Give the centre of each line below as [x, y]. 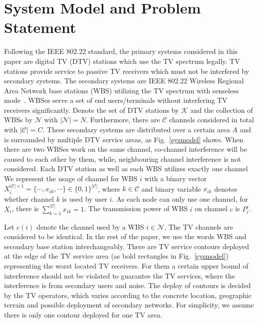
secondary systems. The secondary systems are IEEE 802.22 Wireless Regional [124, 81]
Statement [40, 27]
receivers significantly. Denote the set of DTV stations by [92, 110]
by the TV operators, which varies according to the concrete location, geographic [128, 295]
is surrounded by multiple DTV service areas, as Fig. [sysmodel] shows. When [124, 139]
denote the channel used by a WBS [90, 226]
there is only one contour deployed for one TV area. [83, 315]
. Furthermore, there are [123, 120]
